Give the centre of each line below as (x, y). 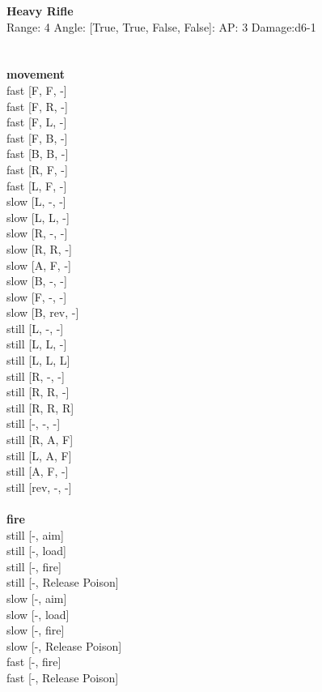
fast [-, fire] (34, 662)
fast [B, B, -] (38, 154)
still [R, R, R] (40, 407)
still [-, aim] (35, 534)
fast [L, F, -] (37, 185)
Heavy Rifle (40, 11)
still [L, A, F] (39, 455)
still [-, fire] (34, 566)
